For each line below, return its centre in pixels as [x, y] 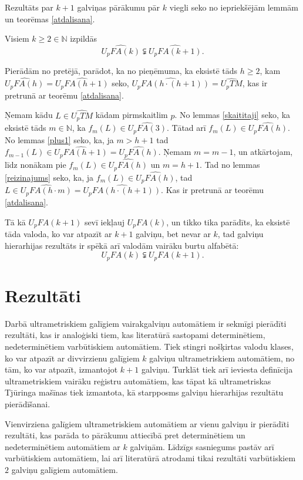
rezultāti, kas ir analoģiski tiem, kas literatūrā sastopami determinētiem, [135, 335]
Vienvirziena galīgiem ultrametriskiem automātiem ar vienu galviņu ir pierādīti [147, 423]
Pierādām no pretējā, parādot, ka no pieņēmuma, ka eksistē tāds [121, 71]
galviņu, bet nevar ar [173, 233]
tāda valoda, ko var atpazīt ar [58, 233]
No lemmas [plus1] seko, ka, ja [59, 139]
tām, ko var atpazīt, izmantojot [61, 369]
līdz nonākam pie [36, 165]
